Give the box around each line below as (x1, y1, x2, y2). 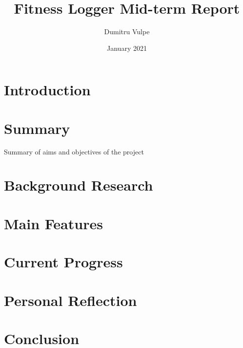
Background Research (4, 175, 153, 195)
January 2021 (107, 43, 147, 53)
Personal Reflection (4, 290, 137, 310)
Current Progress (4, 252, 123, 272)
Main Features (4, 213, 103, 233)
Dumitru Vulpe (104, 26, 150, 37)
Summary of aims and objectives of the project (4, 146, 144, 156)
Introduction (4, 80, 91, 100)
